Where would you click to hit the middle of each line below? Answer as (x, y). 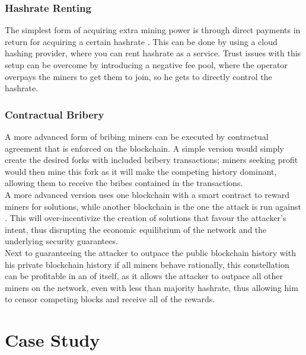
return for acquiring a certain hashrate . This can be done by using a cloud (141, 41)
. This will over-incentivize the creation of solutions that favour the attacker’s (146, 218)
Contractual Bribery (55, 114)
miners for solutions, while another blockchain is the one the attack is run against (153, 206)
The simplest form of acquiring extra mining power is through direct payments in (153, 30)
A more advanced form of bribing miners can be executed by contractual (137, 136)
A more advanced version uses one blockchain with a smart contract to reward (147, 194)
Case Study (52, 340)
